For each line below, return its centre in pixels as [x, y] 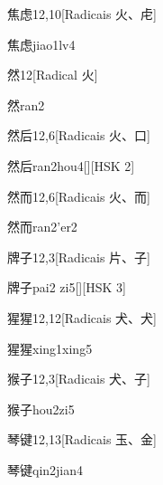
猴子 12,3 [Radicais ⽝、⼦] [79, 379]
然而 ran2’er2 [42, 227]
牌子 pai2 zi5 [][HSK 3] [67, 287]
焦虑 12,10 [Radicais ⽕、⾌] [82, 14]
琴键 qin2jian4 [45, 469]
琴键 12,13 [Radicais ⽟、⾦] [82, 439]
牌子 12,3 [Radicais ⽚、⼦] [79, 257]
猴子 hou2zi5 [41, 409]
